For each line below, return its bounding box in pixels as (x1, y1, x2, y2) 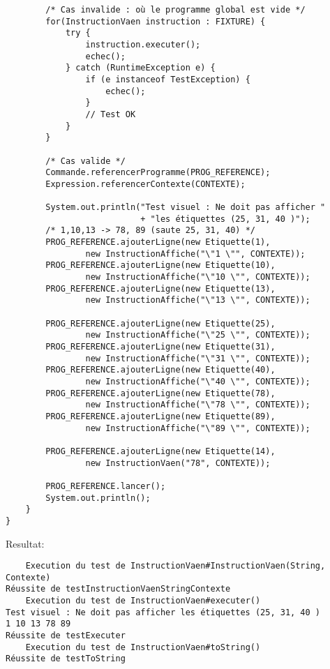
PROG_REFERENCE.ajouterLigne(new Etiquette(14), (45, 446, 276, 456)
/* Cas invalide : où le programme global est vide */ (45, 5, 306, 15)
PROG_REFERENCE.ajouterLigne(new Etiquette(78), (45, 388, 276, 398)
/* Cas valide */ (45, 156, 126, 166)
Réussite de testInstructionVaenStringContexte (6, 584, 231, 594)
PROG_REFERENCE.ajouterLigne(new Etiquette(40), (45, 365, 276, 375)
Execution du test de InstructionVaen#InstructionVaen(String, (25, 561, 326, 571)
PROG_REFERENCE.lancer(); (45, 481, 166, 491)
